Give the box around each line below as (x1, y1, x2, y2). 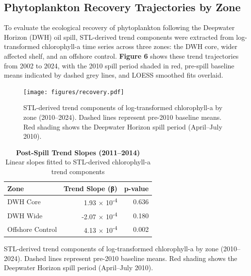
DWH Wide (7, 210, 43, 220)
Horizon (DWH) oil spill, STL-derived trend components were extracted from (4, 32, 234, 42)
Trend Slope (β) (64, 183, 117, 193)
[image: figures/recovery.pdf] (23, 88, 124, 96)
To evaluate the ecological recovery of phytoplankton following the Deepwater (4, 22, 235, 32)
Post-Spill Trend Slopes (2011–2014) (16, 147, 140, 157)
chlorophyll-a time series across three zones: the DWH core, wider (42, 41, 237, 51)
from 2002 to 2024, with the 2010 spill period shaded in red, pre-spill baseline (4, 60, 234, 70)
